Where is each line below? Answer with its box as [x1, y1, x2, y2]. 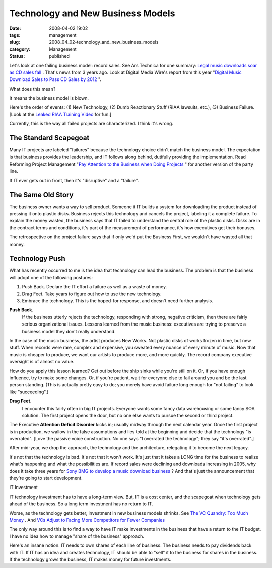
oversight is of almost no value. [9, 359, 75, 365]
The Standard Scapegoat [9, 134, 90, 142]
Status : [9, 53, 25, 59]
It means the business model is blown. [9, 95, 89, 101]
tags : [9, 32, 21, 38]
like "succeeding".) [9, 389, 49, 395]
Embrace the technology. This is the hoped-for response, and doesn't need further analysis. [22, 298, 214, 304]
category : [9, 46, 31, 52]
